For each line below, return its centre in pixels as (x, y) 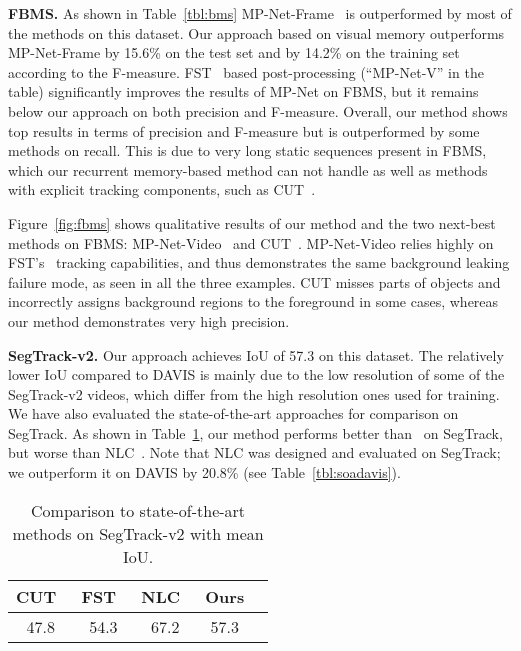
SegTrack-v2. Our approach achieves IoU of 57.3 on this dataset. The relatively (256, 354)
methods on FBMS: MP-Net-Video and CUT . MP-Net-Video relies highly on (251, 242)
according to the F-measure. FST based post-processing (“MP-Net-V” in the (246, 71)
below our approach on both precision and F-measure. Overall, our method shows (258, 110)
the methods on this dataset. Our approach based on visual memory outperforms (256, 32)
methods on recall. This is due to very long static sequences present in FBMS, (247, 150)
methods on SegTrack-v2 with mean (138, 533)
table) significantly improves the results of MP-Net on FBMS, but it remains (243, 91)
